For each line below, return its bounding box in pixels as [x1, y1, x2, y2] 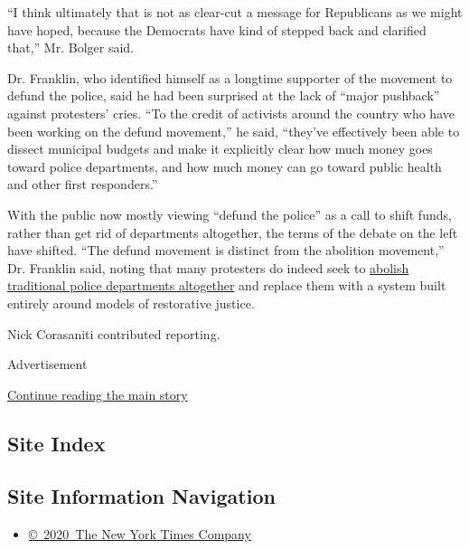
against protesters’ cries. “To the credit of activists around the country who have [7, 103, 455, 122]
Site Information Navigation [7, 482, 276, 510]
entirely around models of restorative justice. [7, 293, 255, 312]
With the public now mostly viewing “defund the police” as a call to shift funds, [7, 204, 452, 223]
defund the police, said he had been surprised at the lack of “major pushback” [7, 86, 440, 105]
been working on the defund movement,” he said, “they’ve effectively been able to [7, 121, 460, 140]
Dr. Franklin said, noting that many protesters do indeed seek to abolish [7, 258, 409, 277]
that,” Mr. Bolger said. [7, 38, 134, 57]
